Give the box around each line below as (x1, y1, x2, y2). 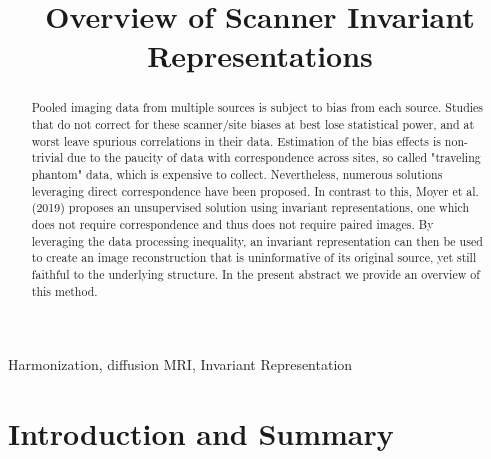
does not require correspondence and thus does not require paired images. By (31, 215, 434, 232)
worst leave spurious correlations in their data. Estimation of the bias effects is (31, 132, 441, 149)
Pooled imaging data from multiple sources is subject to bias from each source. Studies (31, 99, 484, 116)
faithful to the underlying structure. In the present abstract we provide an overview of (31, 265, 480, 282)
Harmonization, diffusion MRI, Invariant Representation (8, 354, 353, 375)
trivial (31, 149, 64, 166)
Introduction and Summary (8, 413, 394, 454)
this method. (31, 282, 98, 299)
